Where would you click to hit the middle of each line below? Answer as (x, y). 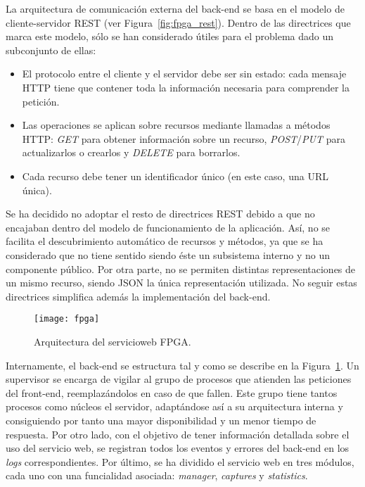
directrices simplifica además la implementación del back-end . (138, 296)
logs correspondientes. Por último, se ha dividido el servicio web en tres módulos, (180, 461)
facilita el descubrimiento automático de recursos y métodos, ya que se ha (165, 241)
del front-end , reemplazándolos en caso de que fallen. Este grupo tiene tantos (172, 392)
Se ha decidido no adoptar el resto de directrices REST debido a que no (160, 214)
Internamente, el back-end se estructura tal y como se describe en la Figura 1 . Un (182, 365)
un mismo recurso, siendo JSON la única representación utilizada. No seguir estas (181, 283)
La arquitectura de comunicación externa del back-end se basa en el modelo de (175, 8)
